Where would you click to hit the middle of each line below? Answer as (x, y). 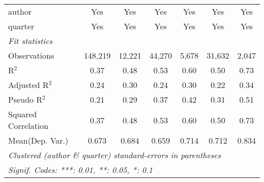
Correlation (28, 126)
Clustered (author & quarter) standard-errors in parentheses (114, 155)
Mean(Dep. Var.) (38, 140)
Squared (23, 114)
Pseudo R (25, 99)
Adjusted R (28, 85)
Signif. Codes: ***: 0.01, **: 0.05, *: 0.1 (80, 170)
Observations (31, 55)
